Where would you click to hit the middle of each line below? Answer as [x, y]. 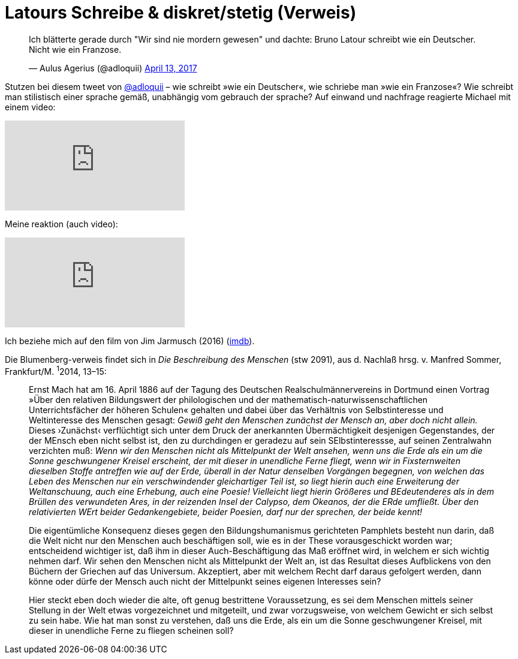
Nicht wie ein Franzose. [75, 49]
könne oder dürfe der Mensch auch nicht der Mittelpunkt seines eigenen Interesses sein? [205, 582]
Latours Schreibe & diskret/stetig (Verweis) [181, 13]
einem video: [30, 107]
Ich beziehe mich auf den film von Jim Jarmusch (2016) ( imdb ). [130, 341]
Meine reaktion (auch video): [61, 224]
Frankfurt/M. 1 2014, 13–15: [56, 370]
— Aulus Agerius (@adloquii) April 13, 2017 [113, 68]
